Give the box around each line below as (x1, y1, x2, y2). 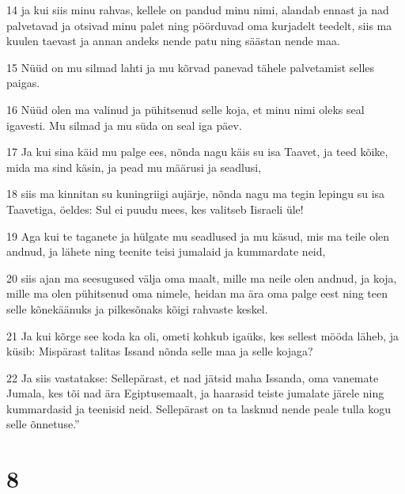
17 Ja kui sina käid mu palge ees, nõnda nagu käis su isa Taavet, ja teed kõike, (6, 143, 388, 160)
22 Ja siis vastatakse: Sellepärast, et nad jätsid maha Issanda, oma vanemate (6, 369, 379, 386)
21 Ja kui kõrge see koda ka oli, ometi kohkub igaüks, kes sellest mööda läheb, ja (6, 327, 399, 344)
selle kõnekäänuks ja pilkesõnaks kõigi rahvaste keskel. (6, 300, 268, 317)
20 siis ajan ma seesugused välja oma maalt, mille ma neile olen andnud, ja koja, (6, 269, 397, 286)
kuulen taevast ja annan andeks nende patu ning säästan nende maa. (6, 32, 340, 49)
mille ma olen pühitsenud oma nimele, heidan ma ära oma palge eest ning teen (6, 285, 388, 302)
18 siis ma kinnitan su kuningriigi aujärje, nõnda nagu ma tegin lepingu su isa (6, 185, 385, 202)
